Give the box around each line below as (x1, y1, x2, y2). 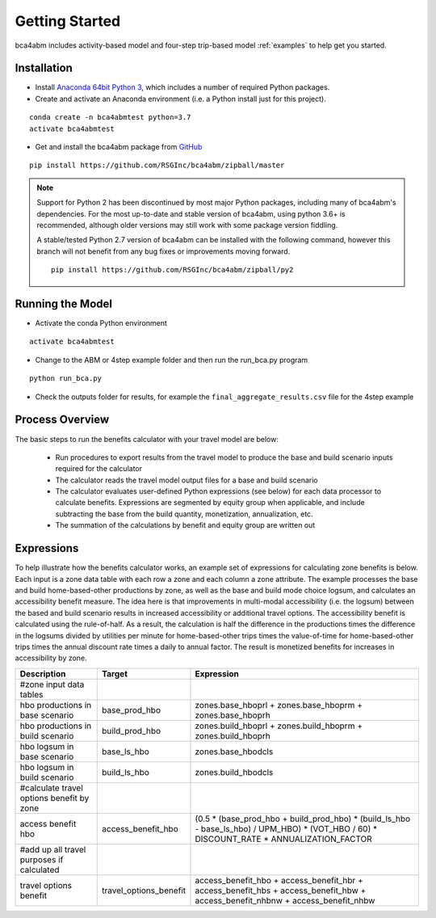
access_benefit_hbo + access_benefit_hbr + (195, 874, 363, 886)
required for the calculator (55, 464, 143, 474)
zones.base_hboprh (195, 710, 270, 721)
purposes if (19, 853, 64, 865)
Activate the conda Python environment (35, 318, 167, 328)
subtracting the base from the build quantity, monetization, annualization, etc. (55, 509, 314, 519)
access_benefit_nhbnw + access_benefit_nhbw (195, 895, 375, 906)
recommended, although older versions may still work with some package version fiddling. (36, 220, 338, 229)
